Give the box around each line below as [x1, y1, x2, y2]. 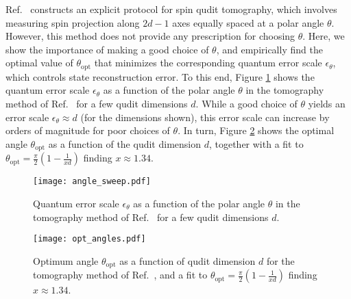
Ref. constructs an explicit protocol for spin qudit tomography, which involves [5, 2, 337, 16]
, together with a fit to [208, 136, 304, 151]
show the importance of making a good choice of [5, 42, 209, 56]
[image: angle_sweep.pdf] [33, 177, 151, 187]
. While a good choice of [195, 96, 298, 111]
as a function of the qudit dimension [48, 136, 201, 151]
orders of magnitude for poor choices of [5, 123, 170, 138]
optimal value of [5, 55, 73, 70]
